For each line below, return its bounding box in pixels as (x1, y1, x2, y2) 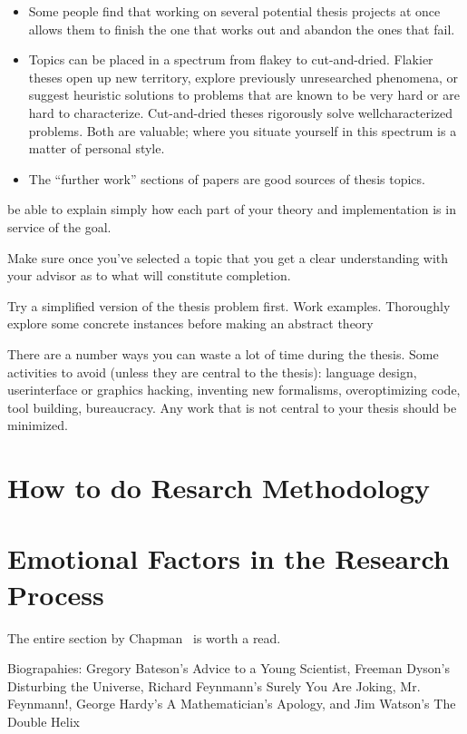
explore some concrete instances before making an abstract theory (7, 314, 374, 333)
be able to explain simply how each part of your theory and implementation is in (7, 200, 456, 219)
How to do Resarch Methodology (7, 469, 430, 506)
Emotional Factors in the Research (7, 540, 450, 577)
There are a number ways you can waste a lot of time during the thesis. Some (7, 344, 439, 363)
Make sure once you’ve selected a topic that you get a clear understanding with (7, 248, 449, 267)
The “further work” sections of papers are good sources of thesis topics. (28, 169, 425, 188)
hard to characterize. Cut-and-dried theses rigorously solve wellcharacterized (28, 103, 453, 122)
